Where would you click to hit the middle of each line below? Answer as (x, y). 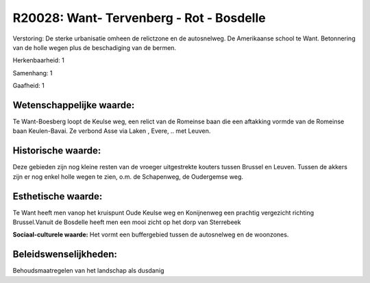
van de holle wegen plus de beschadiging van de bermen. (95, 47)
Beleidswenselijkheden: (65, 255)
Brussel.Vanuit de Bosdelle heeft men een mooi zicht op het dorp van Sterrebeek (127, 222)
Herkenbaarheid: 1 (38, 60)
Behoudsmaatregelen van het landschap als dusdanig (88, 271)
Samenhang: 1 (33, 73)
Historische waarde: (57, 151)
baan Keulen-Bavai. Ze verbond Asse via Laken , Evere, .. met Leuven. (112, 131)
